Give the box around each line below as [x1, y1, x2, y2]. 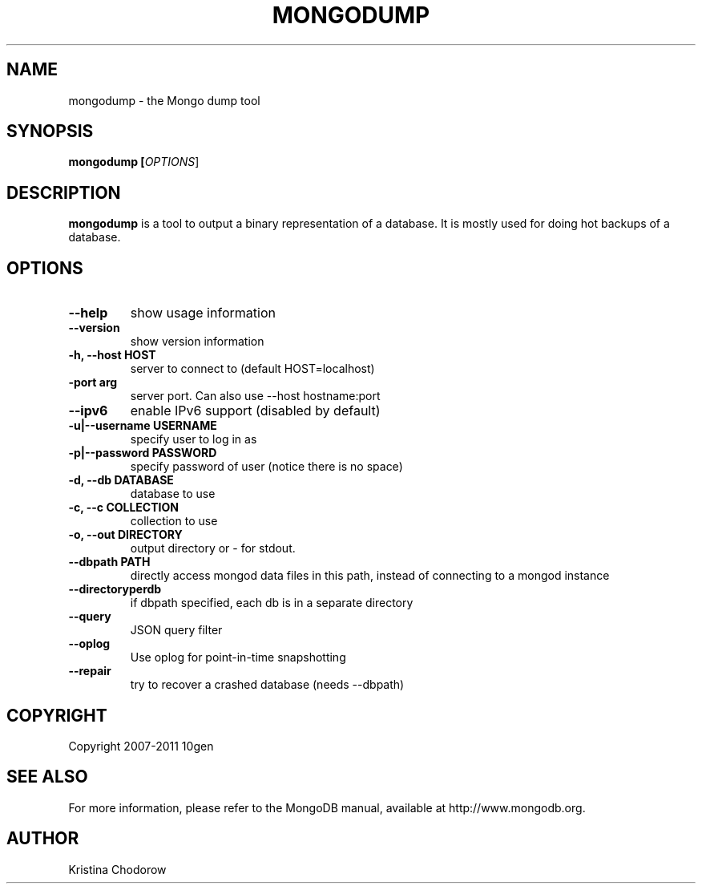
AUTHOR [6, 828, 79, 849]
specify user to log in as [130, 432, 257, 447]
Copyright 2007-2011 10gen [68, 738, 214, 753]
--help [68, 305, 108, 322]
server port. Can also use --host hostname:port [130, 389, 381, 403]
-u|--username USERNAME [68, 419, 217, 433]
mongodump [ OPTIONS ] [68, 155, 200, 169]
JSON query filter [130, 623, 223, 637]
